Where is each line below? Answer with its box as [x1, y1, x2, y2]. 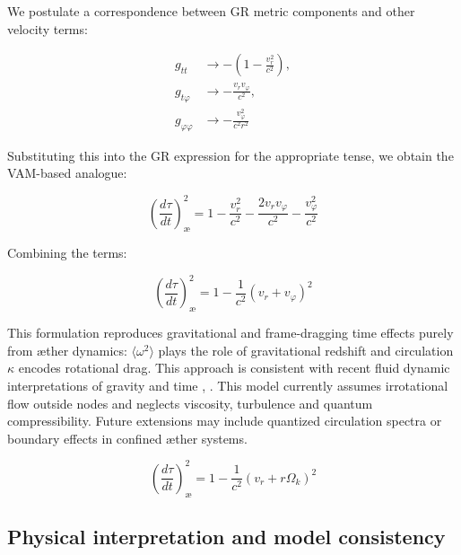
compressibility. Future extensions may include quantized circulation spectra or [7, 411, 442, 430]
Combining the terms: [7, 243, 127, 262]
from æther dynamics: [7, 340, 127, 359]
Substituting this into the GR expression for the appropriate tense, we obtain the [7, 145, 454, 164]
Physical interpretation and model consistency [7, 523, 446, 551]
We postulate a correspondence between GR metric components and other [7, 2, 415, 20]
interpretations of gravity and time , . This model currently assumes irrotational [7, 376, 448, 395]
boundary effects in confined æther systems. [7, 428, 248, 447]
